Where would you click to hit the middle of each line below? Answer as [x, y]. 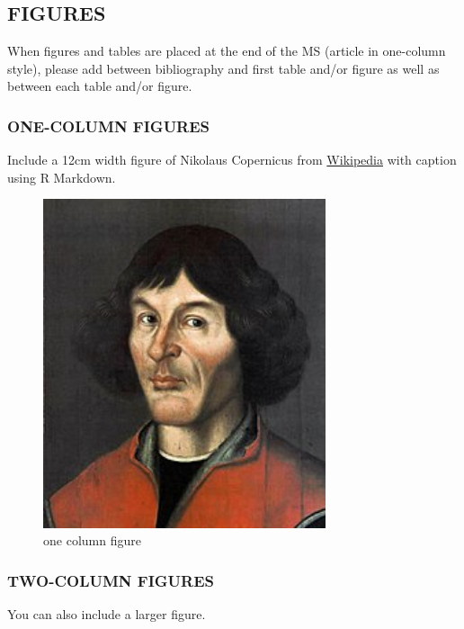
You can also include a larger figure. [107, 614]
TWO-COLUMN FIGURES [111, 580]
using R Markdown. [62, 177]
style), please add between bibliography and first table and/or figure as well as [223, 68]
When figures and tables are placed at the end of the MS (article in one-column [227, 51]
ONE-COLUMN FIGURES [109, 126]
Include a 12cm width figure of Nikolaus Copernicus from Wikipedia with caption [232, 160]
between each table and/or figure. [100, 86]
